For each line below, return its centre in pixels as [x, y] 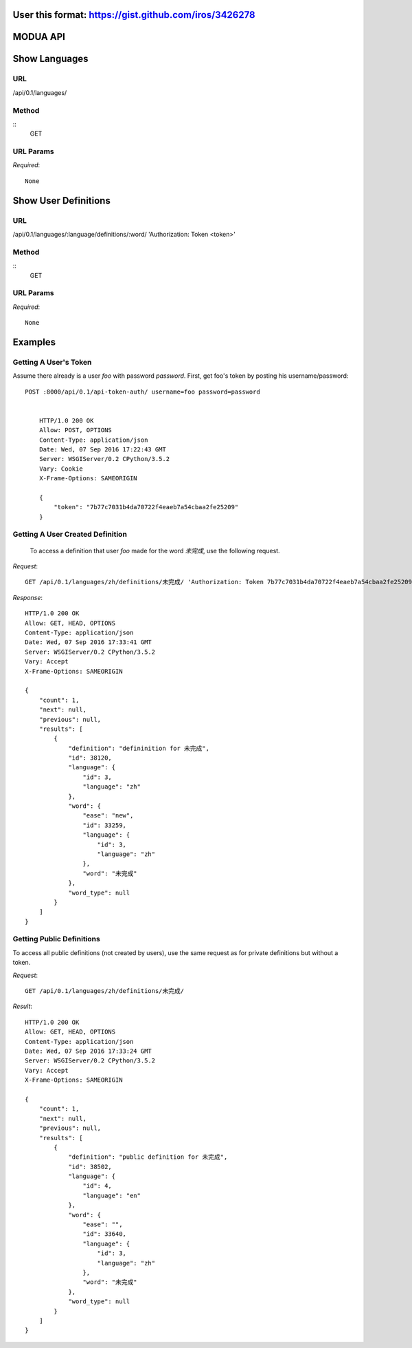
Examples [34, 342]
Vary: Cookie [61, 469]
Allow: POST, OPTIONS [76, 430]
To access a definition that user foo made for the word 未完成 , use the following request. [155, 550]
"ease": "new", [108, 816]
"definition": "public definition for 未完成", [148, 1157]
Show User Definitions [62, 201]
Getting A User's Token [52, 362]
